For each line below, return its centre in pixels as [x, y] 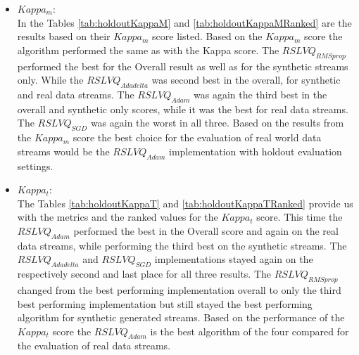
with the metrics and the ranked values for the [118, 217]
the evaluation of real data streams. [94, 346]
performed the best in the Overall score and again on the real [206, 230]
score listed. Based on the [207, 36]
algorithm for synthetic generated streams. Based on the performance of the [181, 317]
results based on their [64, 36]
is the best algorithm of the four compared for [250, 331]
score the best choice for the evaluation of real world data [197, 137]
